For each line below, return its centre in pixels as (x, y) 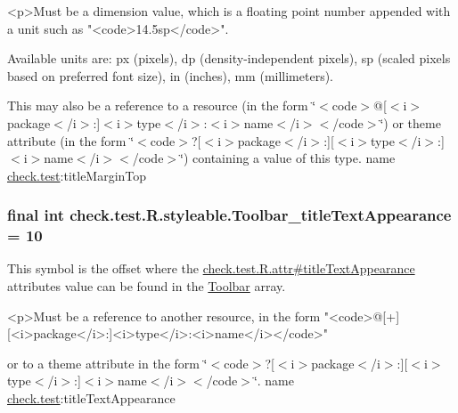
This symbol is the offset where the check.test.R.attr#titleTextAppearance (211, 268)
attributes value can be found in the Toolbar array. (147, 286)
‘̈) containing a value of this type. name (288, 158)
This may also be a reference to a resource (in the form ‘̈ (162, 105)
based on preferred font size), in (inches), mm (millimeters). (171, 75)
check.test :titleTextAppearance (91, 398)
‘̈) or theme (410, 122)
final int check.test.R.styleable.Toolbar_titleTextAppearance (229, 215)
